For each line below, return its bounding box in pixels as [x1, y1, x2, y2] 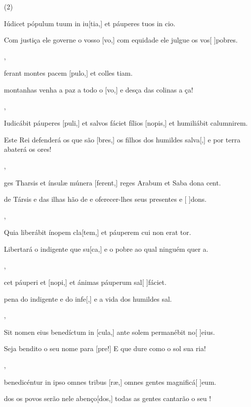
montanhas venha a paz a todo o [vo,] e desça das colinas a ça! [4, 84, 193, 94]
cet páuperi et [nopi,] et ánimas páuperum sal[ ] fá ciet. [4, 277, 167, 287]
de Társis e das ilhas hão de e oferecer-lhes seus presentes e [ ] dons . [4, 194, 207, 204]
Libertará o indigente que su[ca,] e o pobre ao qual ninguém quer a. [4, 243, 209, 254]
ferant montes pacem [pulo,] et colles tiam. [4, 68, 133, 78]
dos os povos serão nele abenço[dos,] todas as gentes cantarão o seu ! [4, 393, 211, 404]
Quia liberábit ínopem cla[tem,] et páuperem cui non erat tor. [4, 227, 191, 237]
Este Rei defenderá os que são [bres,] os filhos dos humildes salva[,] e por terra [4, 134, 241, 144]
